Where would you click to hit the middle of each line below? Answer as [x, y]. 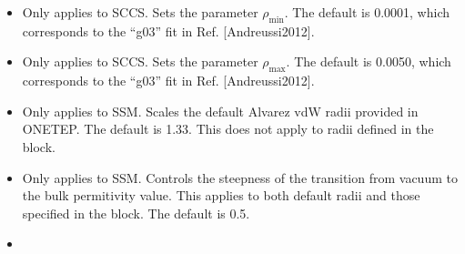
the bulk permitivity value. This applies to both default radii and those [221, 195]
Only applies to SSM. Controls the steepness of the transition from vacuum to [240, 177]
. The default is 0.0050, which [369, 61]
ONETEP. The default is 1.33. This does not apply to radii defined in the [228, 129]
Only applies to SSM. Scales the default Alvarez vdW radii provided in [220, 111]
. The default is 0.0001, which [367, 12]
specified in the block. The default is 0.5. [136, 213]
